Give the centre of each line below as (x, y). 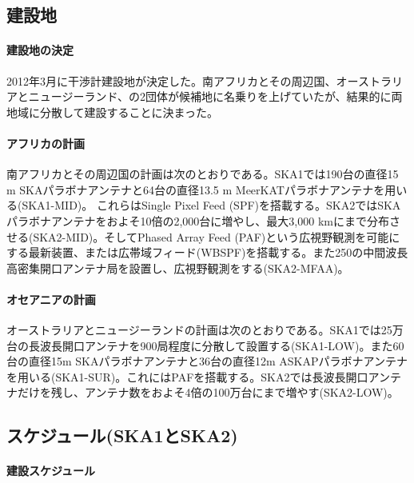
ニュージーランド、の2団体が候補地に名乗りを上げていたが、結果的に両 (215, 96)
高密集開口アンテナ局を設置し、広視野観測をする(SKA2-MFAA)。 (178, 267)
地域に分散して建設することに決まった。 (113, 112)
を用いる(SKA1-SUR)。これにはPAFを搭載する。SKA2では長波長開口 (187, 376)
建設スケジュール (51, 471)
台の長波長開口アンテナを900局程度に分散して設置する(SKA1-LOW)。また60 (205, 345)
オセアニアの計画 (51, 299)
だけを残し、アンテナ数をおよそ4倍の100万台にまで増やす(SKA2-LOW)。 (208, 392)
